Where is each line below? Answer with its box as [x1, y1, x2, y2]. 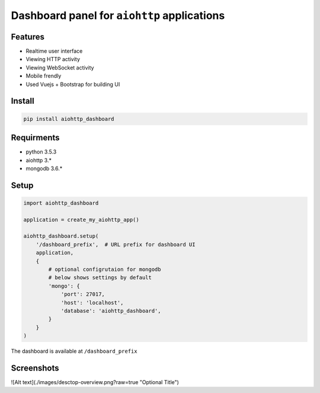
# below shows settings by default [48, 274, 152, 281]
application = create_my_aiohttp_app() [23, 216, 139, 223]
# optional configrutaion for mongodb [48, 266, 161, 273]
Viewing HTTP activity [25, 56, 80, 63]
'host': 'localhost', [60, 299, 124, 306]
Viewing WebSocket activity [25, 64, 94, 71]
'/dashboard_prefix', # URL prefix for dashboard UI [36, 241, 196, 248]
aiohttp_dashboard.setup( [23, 233, 99, 239]
